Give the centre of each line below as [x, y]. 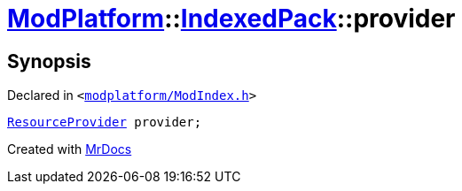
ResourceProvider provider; [105, 122]
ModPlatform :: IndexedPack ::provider [231, 19]
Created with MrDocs [70, 149]
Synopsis [49, 61]
